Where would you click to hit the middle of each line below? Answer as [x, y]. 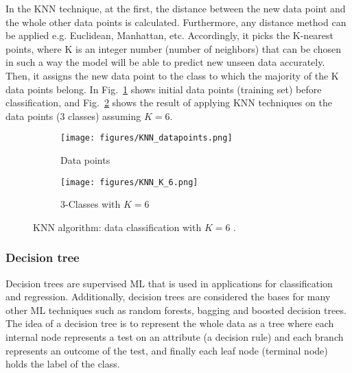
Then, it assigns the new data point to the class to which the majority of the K [172, 75]
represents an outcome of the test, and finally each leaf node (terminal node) [167, 350]
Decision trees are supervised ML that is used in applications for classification [169, 283]
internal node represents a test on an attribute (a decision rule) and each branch [175, 337]
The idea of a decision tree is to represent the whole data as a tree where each [170, 323]
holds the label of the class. [63, 364]
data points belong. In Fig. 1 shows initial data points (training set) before [164, 89]
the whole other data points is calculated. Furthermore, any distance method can [176, 22]
